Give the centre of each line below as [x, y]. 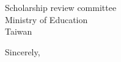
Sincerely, [23, 51]
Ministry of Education [46, 19]
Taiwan [19, 31]
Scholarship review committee [61, 7]
